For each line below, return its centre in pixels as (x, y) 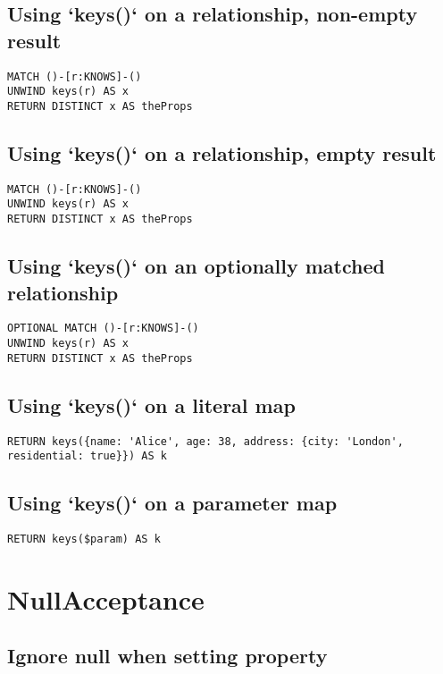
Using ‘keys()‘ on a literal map (151, 404)
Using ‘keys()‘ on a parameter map (172, 503)
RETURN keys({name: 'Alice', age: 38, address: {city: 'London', (205, 441)
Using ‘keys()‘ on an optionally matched (196, 266)
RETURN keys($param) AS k (84, 539)
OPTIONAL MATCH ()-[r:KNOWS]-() (103, 329)
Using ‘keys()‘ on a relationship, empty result (222, 152)
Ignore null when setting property (167, 656)
